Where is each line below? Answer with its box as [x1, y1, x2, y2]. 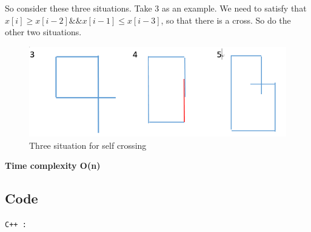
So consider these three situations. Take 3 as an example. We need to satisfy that [5, 2, 307, 14]
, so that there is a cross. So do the [161, 13, 291, 26]
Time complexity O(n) [5, 159, 101, 172]
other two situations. [5, 26, 82, 38]
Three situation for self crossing [29, 138, 147, 151]
